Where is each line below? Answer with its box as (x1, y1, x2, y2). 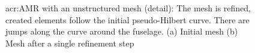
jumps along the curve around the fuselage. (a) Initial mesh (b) (5, 25, 238, 38)
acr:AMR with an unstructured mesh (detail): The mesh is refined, (5, 2, 251, 14)
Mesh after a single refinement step (5, 36, 134, 49)
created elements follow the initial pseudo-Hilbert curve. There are (5, 13, 250, 26)
